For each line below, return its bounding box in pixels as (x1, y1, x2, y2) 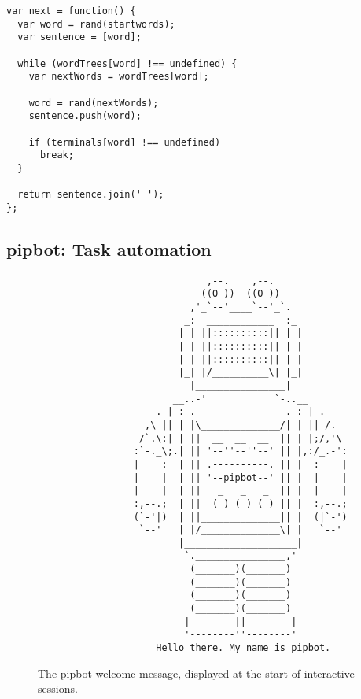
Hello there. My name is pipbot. (156, 642, 331, 654)
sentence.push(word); (28, 110, 142, 122)
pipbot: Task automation (6, 236, 212, 261)
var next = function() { (6, 6, 136, 17)
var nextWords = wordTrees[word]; (28, 71, 209, 83)
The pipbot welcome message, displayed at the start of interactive (38, 664, 355, 681)
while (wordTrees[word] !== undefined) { (17, 57, 238, 69)
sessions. (38, 680, 78, 697)
